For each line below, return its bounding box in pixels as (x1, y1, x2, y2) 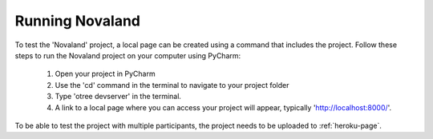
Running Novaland (14, 12, 140, 30)
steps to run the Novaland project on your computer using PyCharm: (14, 50, 241, 60)
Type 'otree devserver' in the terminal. (55, 92, 182, 101)
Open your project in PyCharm (55, 69, 156, 79)
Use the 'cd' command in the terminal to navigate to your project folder (55, 80, 289, 89)
